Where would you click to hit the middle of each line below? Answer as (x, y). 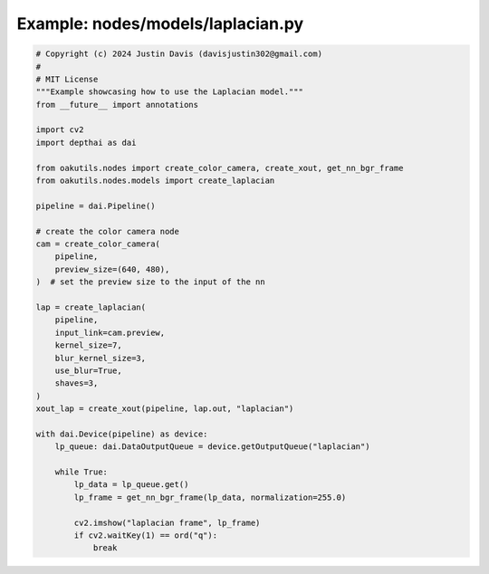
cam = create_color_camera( (98, 244)
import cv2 (60, 130)
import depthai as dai (86, 142)
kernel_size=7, (88, 345)
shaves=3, (77, 383)
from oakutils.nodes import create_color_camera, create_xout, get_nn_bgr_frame (220, 168)
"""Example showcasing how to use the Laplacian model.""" (169, 92)
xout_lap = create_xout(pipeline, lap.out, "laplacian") (165, 409)
